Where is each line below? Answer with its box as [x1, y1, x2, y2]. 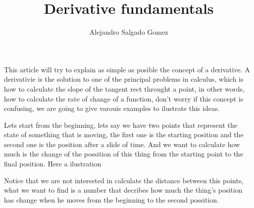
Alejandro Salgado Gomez [89, 27, 168, 37]
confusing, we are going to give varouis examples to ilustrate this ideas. [4, 103, 220, 113]
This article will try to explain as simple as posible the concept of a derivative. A [4, 64, 250, 74]
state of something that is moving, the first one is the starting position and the [4, 129, 244, 140]
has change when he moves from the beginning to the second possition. [4, 194, 219, 205]
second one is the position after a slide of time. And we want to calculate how [4, 139, 240, 149]
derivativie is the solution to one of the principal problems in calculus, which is [4, 74, 244, 84]
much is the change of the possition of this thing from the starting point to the [4, 149, 244, 159]
